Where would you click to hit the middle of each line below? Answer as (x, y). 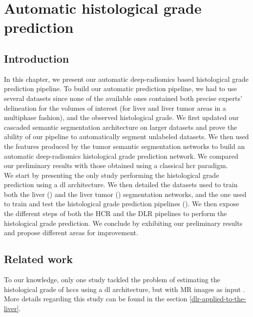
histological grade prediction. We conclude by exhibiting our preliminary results (123, 223)
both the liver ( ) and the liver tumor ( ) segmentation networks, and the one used (125, 194)
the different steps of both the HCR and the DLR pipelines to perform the (116, 213)
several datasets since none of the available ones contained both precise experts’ (123, 98)
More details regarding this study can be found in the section (96, 299)
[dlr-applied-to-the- (218, 299)
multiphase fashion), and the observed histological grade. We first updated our (121, 117)
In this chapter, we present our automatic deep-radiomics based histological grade (126, 79)
